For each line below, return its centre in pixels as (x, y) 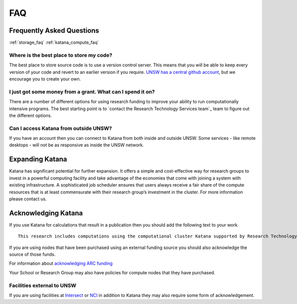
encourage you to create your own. (45, 79)
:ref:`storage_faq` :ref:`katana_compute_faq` (54, 43)
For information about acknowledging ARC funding (61, 263)
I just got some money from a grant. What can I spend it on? (82, 92)
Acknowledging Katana (46, 213)
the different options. (30, 115)
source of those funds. (32, 254)
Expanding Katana (38, 159)
